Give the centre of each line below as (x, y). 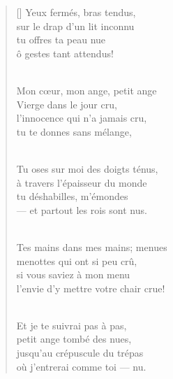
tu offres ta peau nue (61, 40)
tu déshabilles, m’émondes (72, 196)
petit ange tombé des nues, (74, 339)
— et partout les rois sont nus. (82, 209)
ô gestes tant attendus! (65, 53)
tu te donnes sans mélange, (74, 131)
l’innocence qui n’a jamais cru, (82, 118)
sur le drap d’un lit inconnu (75, 26)
